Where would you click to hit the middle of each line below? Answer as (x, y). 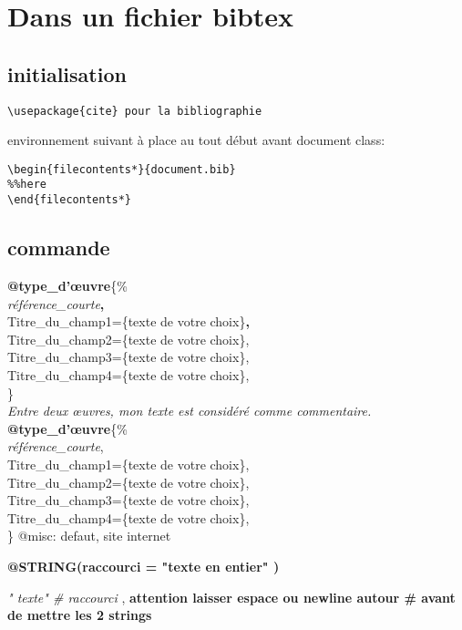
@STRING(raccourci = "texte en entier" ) (144, 566)
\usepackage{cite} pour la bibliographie (135, 111)
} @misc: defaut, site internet (89, 536)
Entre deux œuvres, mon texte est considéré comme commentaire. (190, 411)
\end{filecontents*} (70, 200)
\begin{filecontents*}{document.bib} (122, 169)
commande (59, 248)
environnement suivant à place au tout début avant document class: (196, 140)
